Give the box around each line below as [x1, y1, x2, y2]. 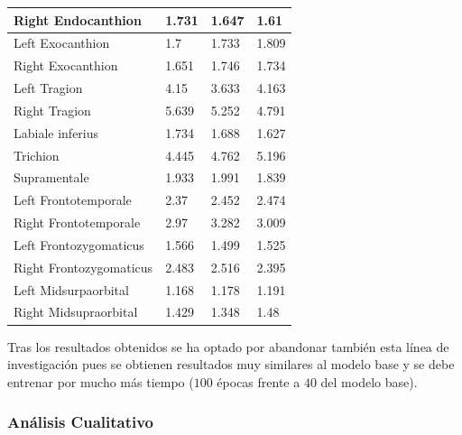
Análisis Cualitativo [7, 411, 154, 433]
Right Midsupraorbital [14, 302, 138, 321]
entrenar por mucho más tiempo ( [7, 372, 194, 391]
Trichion [14, 145, 60, 164]
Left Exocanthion [14, 33, 110, 52]
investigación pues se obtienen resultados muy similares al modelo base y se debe [7, 355, 455, 374]
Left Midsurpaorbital [14, 280, 129, 299]
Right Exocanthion [14, 56, 118, 75]
